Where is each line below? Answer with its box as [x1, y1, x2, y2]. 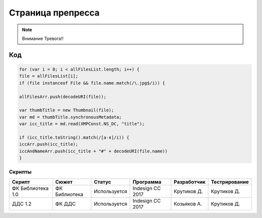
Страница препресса [9, 7, 99, 18]
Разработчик [174, 178, 206, 185]
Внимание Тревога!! [22, 36, 64, 41]
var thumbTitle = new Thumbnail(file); [19, 108, 114, 113]
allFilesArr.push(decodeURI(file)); [19, 94, 107, 99]
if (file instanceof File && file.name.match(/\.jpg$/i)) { [19, 80, 165, 86]
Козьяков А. [174, 200, 202, 207]
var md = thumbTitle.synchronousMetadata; [19, 114, 122, 120]
